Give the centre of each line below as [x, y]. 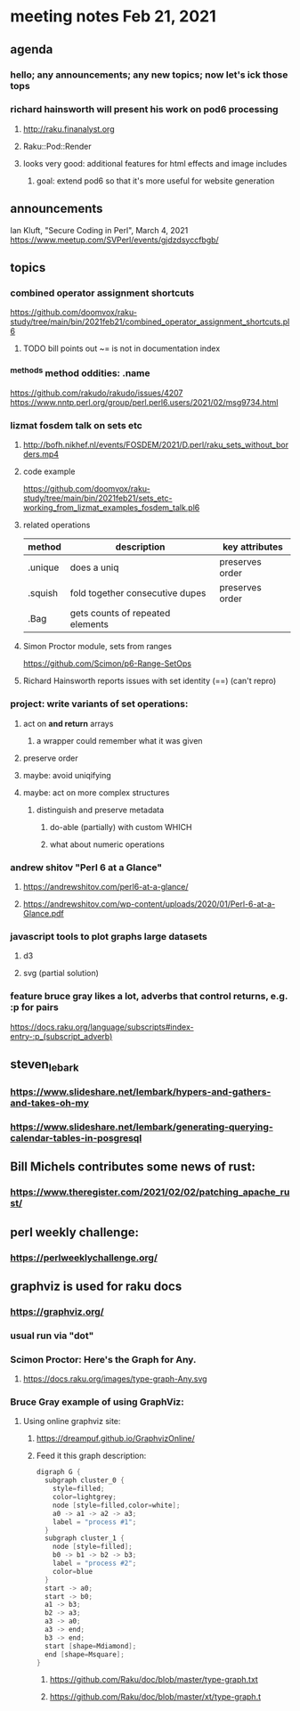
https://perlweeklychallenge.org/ [84, 1258]
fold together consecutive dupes [138, 593]
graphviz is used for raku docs [96, 1286]
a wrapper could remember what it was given [119, 740]
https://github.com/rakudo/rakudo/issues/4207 [97, 393]
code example [49, 472]
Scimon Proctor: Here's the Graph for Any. [103, 1359]
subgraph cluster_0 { [85, 1480]
